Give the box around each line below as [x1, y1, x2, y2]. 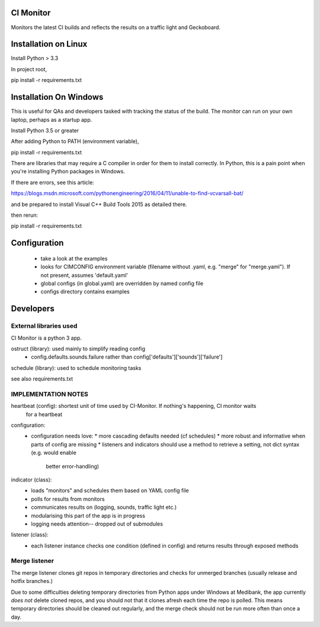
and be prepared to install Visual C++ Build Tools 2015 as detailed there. [11, 201, 187, 208]
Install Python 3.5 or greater [11, 126, 79, 134]
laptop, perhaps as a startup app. [11, 116, 92, 123]
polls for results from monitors [31, 495, 105, 502]
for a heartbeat [25, 410, 62, 418]
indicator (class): [11, 476, 52, 483]
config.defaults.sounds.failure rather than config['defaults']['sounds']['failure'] [31, 353, 223, 360]
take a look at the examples [40, 255, 108, 262]
